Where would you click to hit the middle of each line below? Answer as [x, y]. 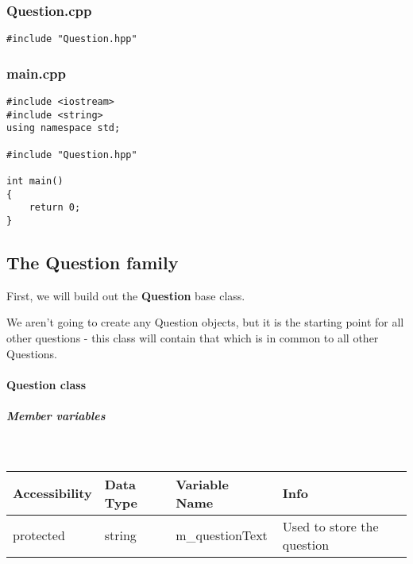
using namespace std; [64, 128]
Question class [46, 384]
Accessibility [52, 493]
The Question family [93, 263]
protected [39, 535]
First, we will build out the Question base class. [126, 295]
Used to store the [330, 526]
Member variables [56, 416]
